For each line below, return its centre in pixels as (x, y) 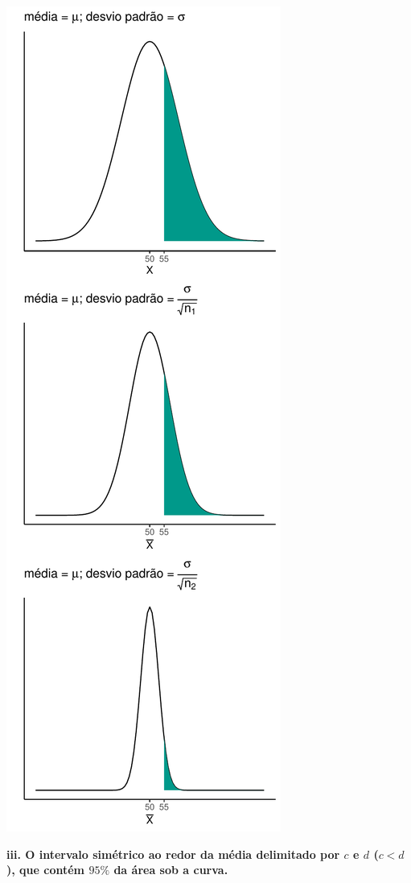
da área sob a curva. (171, 870)
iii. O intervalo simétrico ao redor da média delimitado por (173, 854)
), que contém (46, 870)
